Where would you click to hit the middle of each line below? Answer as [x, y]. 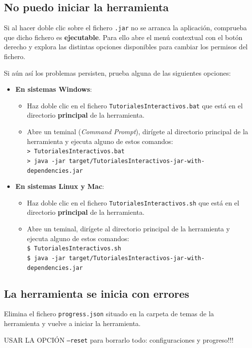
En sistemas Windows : [54, 89]
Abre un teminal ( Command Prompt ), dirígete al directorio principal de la [138, 132]
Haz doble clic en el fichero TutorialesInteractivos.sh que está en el [133, 202]
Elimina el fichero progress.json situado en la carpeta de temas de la [109, 314]
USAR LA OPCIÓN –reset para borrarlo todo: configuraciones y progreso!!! [119, 339]
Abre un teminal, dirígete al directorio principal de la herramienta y [128, 229]
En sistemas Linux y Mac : [60, 186]
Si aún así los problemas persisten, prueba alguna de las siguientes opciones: [117, 72]
